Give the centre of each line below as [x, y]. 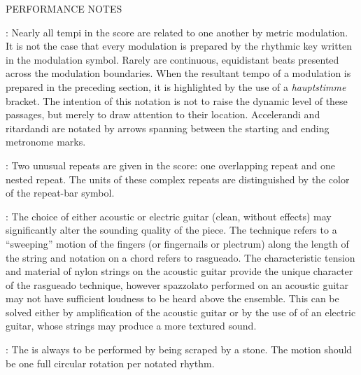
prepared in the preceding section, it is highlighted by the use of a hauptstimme [176, 86]
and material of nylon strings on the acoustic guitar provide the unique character [179, 271]
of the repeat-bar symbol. [60, 193]
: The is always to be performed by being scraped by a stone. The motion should [179, 349]
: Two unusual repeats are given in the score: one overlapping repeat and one [170, 165]
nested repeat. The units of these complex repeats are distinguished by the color [178, 179]
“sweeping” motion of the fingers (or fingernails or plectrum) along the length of [177, 243]
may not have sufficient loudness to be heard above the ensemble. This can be [172, 298]
